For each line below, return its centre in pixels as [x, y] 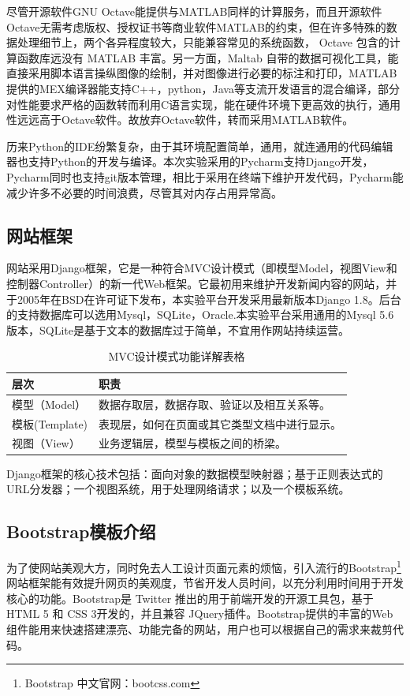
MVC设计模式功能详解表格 [177, 356]
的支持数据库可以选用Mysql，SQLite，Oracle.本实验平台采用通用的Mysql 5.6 [200, 314]
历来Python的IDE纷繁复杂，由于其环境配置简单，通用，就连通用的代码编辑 [200, 146]
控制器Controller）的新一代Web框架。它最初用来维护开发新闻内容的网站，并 [202, 283]
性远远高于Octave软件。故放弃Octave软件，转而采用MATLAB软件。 [180, 120]
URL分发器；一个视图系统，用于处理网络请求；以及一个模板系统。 [178, 489]
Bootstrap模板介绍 [81, 531]
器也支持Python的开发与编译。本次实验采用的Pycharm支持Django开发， [190, 161]
